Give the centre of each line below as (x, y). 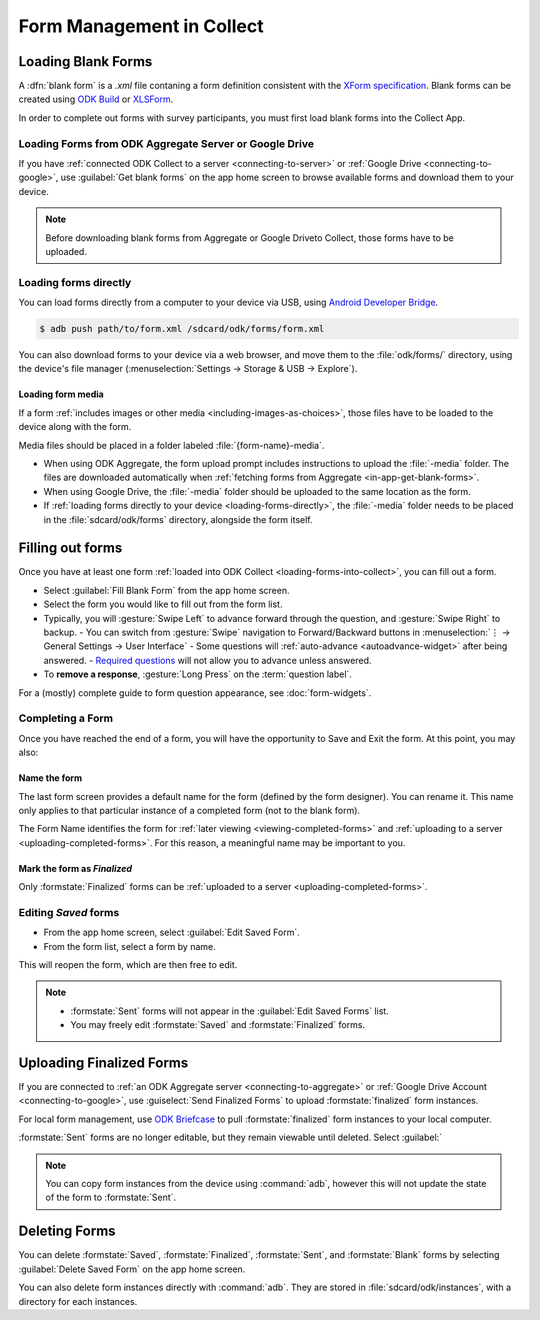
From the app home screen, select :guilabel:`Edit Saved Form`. (171, 932)
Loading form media (61, 394)
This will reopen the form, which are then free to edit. (128, 964)
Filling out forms (70, 548)
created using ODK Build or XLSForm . (96, 99)
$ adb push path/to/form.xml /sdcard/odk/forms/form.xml (182, 329)
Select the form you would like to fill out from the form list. (163, 604)
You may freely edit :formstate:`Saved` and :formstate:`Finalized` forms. (217, 1025)
